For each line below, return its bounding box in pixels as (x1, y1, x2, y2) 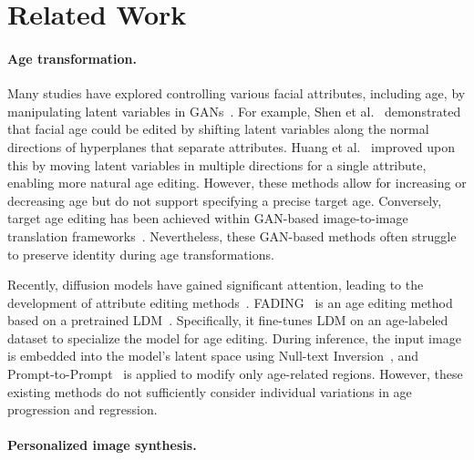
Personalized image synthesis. (7, 435, 197, 455)
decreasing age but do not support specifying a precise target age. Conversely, (7, 190, 442, 210)
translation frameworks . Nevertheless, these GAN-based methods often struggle (7, 226, 457, 245)
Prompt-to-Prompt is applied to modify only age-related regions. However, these (7, 364, 463, 383)
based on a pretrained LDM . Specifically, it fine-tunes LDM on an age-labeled (7, 311, 448, 330)
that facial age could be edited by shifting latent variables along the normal (7, 119, 429, 138)
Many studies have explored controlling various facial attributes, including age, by (7, 84, 466, 103)
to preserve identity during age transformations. (7, 244, 274, 263)
